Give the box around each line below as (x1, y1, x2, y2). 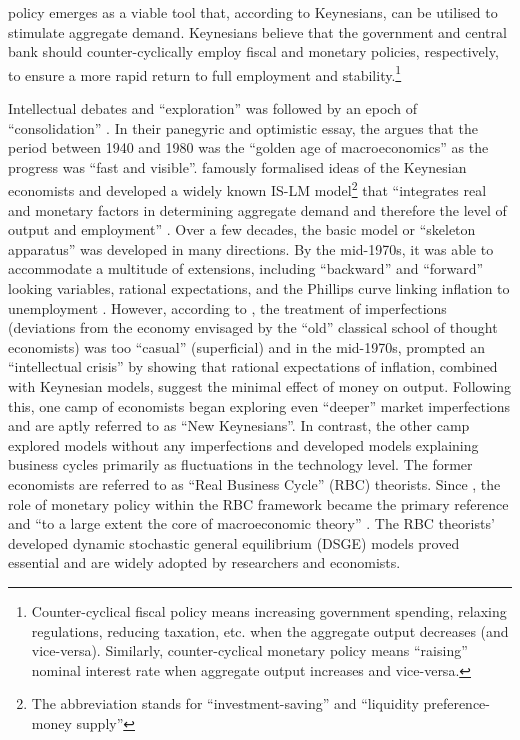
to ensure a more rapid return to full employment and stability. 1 (8, 61, 402, 85)
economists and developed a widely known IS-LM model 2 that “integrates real (8, 177, 487, 201)
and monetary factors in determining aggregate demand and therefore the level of (8, 199, 507, 220)
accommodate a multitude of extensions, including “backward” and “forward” (8, 258, 484, 279)
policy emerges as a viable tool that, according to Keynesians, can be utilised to (8, 2, 498, 22)
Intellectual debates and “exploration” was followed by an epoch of (8, 98, 417, 119)
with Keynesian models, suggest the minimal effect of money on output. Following (8, 376, 511, 396)
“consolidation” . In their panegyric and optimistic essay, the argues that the (8, 117, 478, 138)
